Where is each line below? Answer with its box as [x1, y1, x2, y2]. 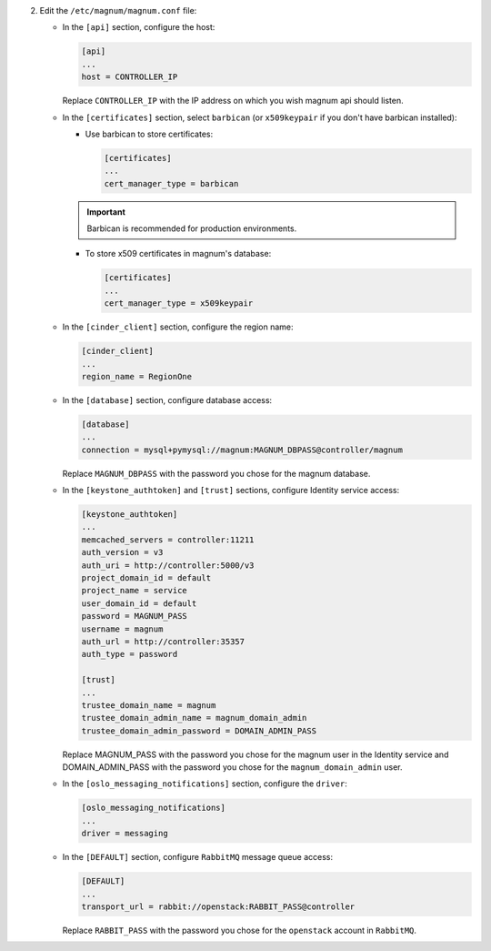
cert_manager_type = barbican [104, 178, 239, 188]
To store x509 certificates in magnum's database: [85, 248, 272, 259]
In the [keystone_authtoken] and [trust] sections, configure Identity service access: [62, 485, 400, 496]
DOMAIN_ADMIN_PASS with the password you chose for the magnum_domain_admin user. [62, 762, 404, 773]
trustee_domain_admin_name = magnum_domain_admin [81, 713, 307, 723]
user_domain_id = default [81, 598, 197, 609]
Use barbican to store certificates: [85, 128, 214, 139]
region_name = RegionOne [81, 371, 193, 381]
